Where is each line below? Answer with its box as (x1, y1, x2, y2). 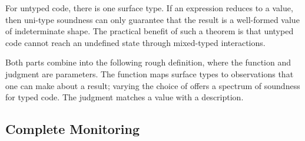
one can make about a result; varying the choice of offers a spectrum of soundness (5, 79, 300, 91)
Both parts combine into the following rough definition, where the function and (5, 56, 291, 68)
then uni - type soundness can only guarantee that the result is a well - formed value (5, 13, 300, 25)
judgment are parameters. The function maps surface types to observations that (5, 67, 294, 80)
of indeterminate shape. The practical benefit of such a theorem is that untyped (5, 25, 294, 37)
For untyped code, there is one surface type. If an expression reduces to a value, (5, 2, 293, 14)
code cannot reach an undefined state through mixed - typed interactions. (5, 36, 266, 48)
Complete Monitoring (5, 120, 140, 138)
